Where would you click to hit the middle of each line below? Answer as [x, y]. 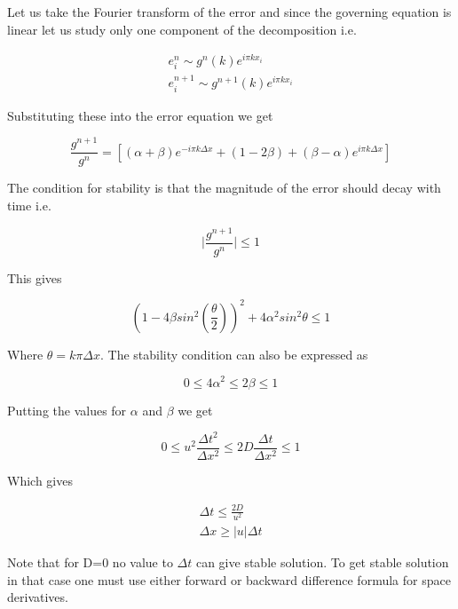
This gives [35, 277]
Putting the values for [67, 410]
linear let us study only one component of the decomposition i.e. [182, 29]
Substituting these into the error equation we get [140, 115]
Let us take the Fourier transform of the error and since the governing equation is [229, 12]
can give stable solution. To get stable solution [322, 562]
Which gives [40, 480]
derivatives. [38, 597]
